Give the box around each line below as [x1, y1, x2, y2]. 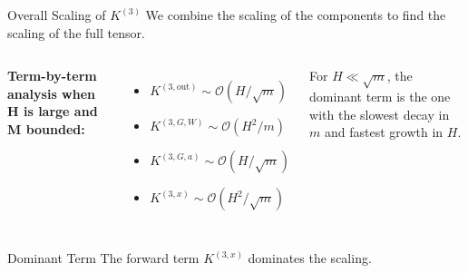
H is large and [7, 102, 98, 121]
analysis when [7, 83, 96, 102]
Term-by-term [7, 66, 97, 85]
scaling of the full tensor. [7, 23, 145, 42]
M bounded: [7, 119, 85, 138]
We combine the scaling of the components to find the [145, 5, 446, 24]
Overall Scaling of [7, 5, 106, 24]
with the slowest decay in [309, 104, 450, 123]
